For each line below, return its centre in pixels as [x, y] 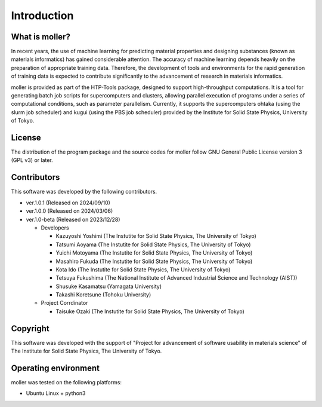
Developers [55, 228]
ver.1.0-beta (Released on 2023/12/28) [73, 219]
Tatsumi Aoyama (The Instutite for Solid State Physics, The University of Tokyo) [153, 244]
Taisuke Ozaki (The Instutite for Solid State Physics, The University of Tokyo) [150, 311]
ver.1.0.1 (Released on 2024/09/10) [68, 203]
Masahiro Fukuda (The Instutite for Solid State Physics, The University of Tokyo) [154, 261]
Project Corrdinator [64, 303]
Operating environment [55, 368]
